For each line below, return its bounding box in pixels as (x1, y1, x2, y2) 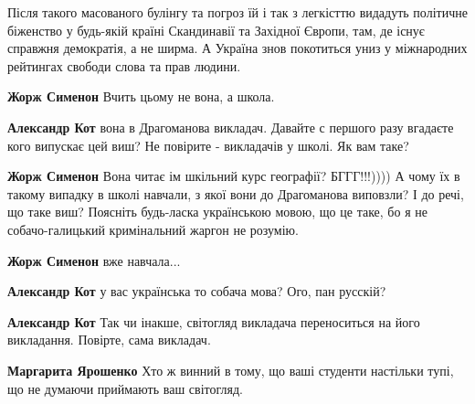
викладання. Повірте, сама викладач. (7, 330, 211, 349)
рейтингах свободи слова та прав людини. (7, 56, 241, 75)
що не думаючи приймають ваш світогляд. (7, 378, 243, 398)
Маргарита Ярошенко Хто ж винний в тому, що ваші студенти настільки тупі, (7, 360, 454, 379)
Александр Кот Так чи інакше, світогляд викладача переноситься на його (7, 312, 420, 331)
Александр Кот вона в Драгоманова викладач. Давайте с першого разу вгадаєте (7, 117, 454, 136)
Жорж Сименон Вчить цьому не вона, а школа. (7, 87, 275, 106)
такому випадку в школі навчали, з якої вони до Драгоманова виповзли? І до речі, (7, 184, 464, 203)
